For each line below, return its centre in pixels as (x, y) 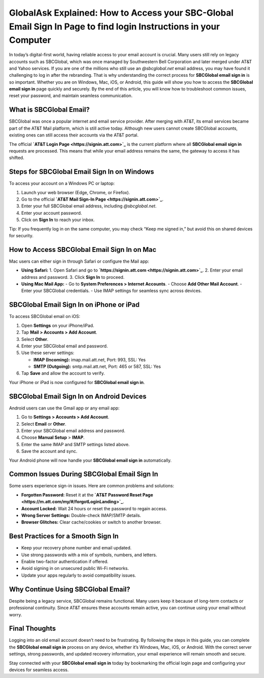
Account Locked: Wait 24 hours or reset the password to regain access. (94, 508)
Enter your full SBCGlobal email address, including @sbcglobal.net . (89, 206)
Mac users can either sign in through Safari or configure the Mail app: (79, 261)
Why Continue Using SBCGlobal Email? (70, 589)
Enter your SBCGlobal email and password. (65, 346)
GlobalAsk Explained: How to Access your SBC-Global (121, 13)
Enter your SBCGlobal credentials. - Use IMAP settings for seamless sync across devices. (112, 291)
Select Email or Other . (44, 424)
